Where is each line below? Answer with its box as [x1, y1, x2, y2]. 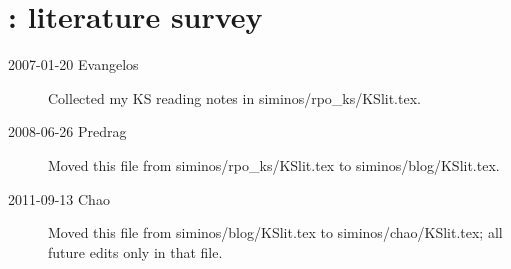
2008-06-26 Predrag [8, 121, 127, 142]
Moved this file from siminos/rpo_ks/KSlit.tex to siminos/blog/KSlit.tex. [48, 154, 500, 175]
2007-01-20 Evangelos [8, 54, 139, 75]
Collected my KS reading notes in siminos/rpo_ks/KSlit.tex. [48, 87, 421, 108]
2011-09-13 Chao [8, 188, 110, 209]
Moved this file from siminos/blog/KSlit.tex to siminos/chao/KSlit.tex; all [48, 222, 503, 243]
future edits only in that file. [48, 241, 223, 262]
